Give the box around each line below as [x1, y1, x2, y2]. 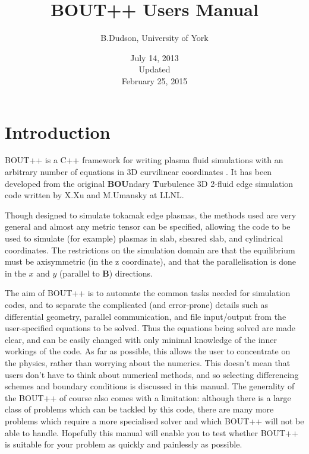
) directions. [109, 266, 153, 279]
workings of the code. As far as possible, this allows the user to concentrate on [5, 345, 291, 357]
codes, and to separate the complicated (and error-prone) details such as [5, 298, 269, 310]
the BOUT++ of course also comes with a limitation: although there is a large [5, 391, 291, 404]
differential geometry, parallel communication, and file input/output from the [5, 310, 286, 322]
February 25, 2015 [121, 74, 188, 87]
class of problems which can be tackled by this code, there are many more [5, 403, 274, 415]
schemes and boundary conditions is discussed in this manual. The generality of [5, 380, 295, 392]
